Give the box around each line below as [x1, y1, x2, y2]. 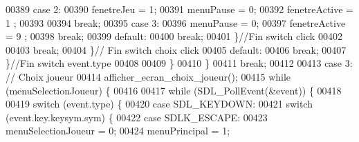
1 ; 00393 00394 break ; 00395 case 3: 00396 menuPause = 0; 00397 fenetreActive [6, 15, 346, 30]
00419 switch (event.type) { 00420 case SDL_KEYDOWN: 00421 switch [6, 97, 313, 111]
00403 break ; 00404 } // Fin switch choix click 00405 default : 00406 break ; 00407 [6, 42, 347, 57]
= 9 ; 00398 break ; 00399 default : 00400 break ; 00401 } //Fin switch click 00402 [6, 29, 342, 43]
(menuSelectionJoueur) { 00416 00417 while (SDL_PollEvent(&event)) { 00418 [6, 83, 342, 97]
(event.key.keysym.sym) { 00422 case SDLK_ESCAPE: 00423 [6, 110, 268, 124]
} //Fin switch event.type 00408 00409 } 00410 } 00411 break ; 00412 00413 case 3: [6, 56, 353, 70]
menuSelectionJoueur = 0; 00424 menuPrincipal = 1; [6, 123, 230, 138]
